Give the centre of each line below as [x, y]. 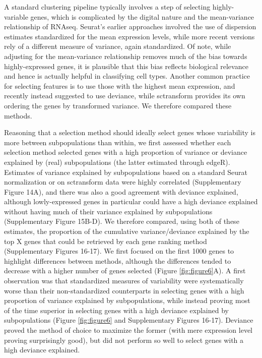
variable [16, 16]
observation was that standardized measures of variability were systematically [124, 281]
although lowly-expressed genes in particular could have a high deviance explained [131, 201]
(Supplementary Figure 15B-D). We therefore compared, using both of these [122, 221]
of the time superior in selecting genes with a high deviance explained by [116, 310]
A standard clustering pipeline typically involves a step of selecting [107, 7]
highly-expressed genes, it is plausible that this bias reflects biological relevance [126, 66]
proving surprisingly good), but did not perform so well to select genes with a [124, 340]
